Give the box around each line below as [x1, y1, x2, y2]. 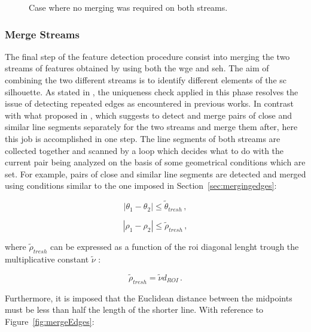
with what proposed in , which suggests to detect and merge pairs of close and [5, 108, 292, 121]
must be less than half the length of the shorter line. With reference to [5, 303, 264, 316]
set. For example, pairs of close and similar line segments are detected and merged [5, 167, 306, 180]
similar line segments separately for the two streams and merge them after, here [5, 120, 298, 133]
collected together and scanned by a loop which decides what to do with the [5, 144, 284, 156]
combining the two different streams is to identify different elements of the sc [5, 74, 286, 86]
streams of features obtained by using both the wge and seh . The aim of [5, 62, 269, 74]
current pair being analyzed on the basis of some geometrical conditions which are [5, 156, 306, 168]
